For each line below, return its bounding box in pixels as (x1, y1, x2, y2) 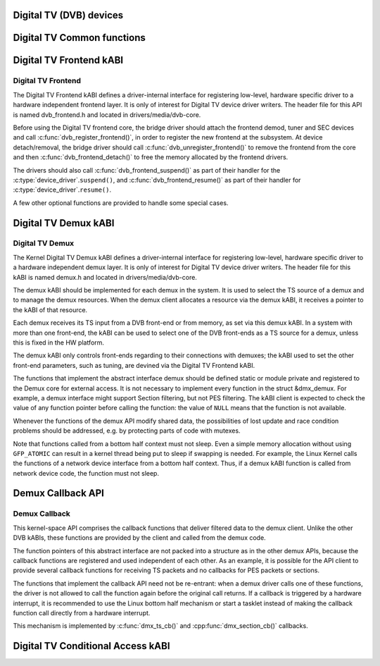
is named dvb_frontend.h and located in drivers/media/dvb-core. (13, 110, 201, 119)
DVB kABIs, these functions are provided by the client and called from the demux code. (13, 534, 267, 542)
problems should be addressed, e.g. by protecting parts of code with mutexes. (13, 426, 241, 435)
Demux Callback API (13, 487, 105, 500)
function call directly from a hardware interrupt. (13, 608, 151, 617)
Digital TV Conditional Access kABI (13, 640, 170, 652)
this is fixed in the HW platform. (13, 338, 105, 347)
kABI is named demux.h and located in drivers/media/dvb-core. (13, 273, 197, 281)
